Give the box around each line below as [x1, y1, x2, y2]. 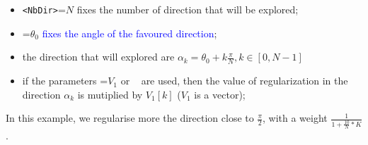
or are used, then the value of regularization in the [120, 73, 348, 88]
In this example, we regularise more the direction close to [6, 111, 254, 125]
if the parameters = [22, 73, 108, 88]
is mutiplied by [77, 87, 143, 101]
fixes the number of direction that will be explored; [76, 2, 299, 16]
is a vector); [194, 87, 246, 101]
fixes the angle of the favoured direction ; [42, 25, 217, 40]
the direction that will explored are [22, 49, 175, 64]
